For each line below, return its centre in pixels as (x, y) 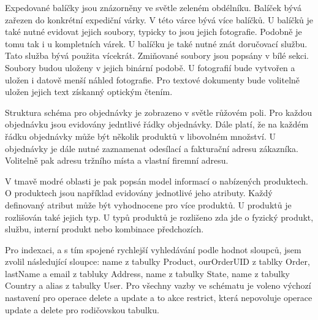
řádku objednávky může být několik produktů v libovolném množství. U (140, 136)
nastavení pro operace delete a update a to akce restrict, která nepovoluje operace (159, 298)
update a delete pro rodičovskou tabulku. (82, 309)
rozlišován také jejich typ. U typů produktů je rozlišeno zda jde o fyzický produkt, (159, 217)
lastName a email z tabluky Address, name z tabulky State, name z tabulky (147, 273)
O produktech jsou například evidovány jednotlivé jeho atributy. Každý (139, 193)
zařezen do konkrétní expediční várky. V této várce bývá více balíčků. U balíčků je (159, 19)
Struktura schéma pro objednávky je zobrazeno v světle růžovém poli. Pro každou (159, 112)
